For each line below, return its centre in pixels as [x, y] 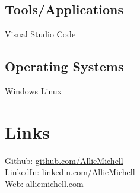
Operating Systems [64, 66]
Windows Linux [33, 91]
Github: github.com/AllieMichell [64, 160]
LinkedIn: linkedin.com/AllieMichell [70, 172]
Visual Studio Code [40, 34]
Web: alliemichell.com [44, 183]
